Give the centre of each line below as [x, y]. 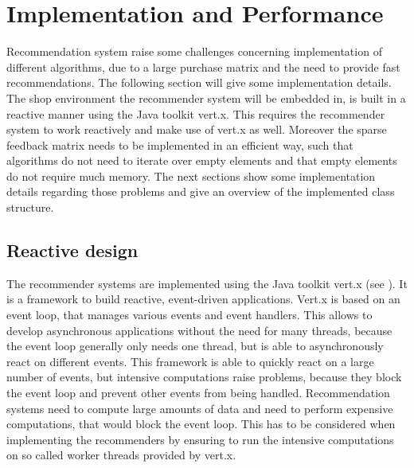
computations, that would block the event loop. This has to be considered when [201, 424]
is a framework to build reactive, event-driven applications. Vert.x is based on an [203, 299]
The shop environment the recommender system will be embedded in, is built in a [206, 97]
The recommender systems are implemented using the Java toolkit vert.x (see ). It [207, 283]
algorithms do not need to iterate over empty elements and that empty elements [202, 160]
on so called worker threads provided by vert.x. [121, 455]
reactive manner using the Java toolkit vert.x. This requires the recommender [196, 113]
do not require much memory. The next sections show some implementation [191, 175]
